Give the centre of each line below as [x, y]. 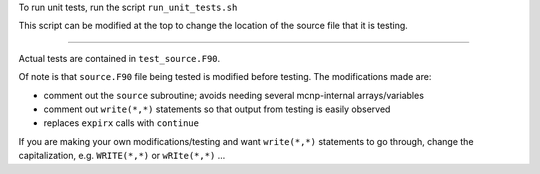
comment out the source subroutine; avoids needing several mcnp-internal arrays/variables [234, 95]
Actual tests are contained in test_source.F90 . [119, 58]
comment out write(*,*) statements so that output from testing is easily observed [217, 109]
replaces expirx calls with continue [121, 123]
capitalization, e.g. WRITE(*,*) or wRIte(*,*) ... [122, 156]
